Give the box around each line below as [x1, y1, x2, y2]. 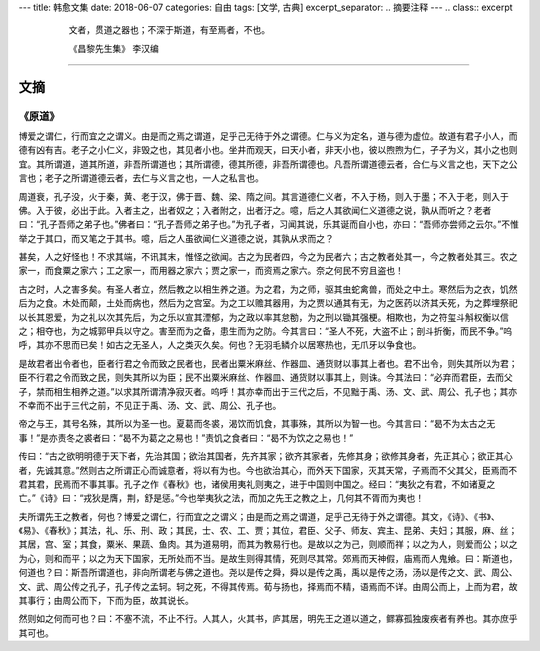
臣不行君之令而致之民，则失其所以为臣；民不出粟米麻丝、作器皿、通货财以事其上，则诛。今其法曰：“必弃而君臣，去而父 [18, 371, 514, 384]
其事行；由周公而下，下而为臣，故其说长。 [18, 595, 194, 607]
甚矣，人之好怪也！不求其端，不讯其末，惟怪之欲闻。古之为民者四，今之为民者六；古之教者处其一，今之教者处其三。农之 [18, 251, 518, 263]
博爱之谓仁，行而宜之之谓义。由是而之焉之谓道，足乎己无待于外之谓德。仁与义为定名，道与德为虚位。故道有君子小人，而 [18, 130, 518, 142]
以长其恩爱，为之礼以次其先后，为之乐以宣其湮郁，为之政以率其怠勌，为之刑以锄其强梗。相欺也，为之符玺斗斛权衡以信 [18, 311, 509, 323]
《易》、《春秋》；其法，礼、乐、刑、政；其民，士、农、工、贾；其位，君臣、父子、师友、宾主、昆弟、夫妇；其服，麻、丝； [18, 525, 518, 537]
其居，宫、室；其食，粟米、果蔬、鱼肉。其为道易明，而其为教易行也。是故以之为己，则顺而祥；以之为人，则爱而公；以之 [18, 538, 518, 550]
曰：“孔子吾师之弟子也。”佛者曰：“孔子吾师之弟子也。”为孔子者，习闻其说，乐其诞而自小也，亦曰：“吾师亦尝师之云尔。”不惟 [18, 218, 519, 230]
